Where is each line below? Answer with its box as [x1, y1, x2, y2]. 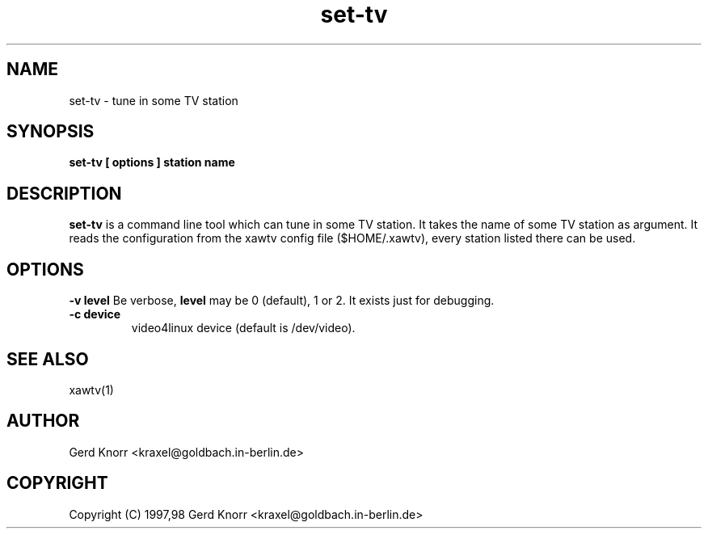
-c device [69, 307, 121, 322]
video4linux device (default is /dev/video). [131, 321, 356, 335]
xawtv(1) [69, 382, 114, 397]
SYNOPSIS [6, 121, 95, 142]
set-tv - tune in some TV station [69, 93, 238, 107]
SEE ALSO [6, 348, 89, 369]
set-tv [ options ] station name [69, 155, 235, 170]
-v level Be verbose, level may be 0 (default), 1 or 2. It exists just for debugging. [69, 293, 495, 308]
